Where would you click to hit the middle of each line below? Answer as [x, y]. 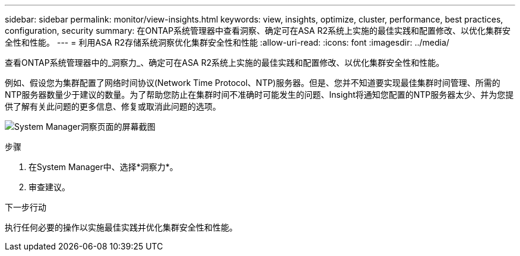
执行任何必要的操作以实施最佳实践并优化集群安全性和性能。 [121, 227]
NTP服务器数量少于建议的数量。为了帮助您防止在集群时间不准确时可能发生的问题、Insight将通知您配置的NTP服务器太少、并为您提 [259, 95]
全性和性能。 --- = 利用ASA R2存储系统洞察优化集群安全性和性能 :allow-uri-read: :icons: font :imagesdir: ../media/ [227, 42]
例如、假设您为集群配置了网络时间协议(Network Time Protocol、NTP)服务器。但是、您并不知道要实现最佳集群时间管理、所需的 [253, 83]
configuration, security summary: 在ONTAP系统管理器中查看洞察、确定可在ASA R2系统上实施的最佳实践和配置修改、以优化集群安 [258, 31]
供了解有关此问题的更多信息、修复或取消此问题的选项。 [113, 106]
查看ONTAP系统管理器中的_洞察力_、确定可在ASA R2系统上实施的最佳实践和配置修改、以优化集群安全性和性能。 [225, 63]
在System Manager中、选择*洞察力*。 [103, 167]
